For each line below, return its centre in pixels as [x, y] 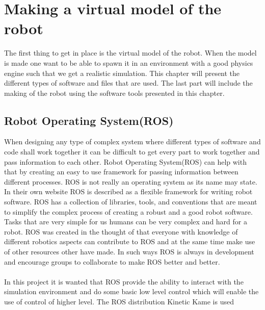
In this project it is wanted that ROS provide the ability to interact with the [124, 281]
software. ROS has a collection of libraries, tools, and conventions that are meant [131, 202]
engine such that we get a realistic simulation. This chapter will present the [122, 73]
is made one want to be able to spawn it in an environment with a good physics [129, 62]
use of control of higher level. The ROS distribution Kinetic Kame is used [119, 301]
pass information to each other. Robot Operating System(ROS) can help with [125, 161]
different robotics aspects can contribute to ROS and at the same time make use [130, 241]
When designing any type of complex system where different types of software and [132, 141]
